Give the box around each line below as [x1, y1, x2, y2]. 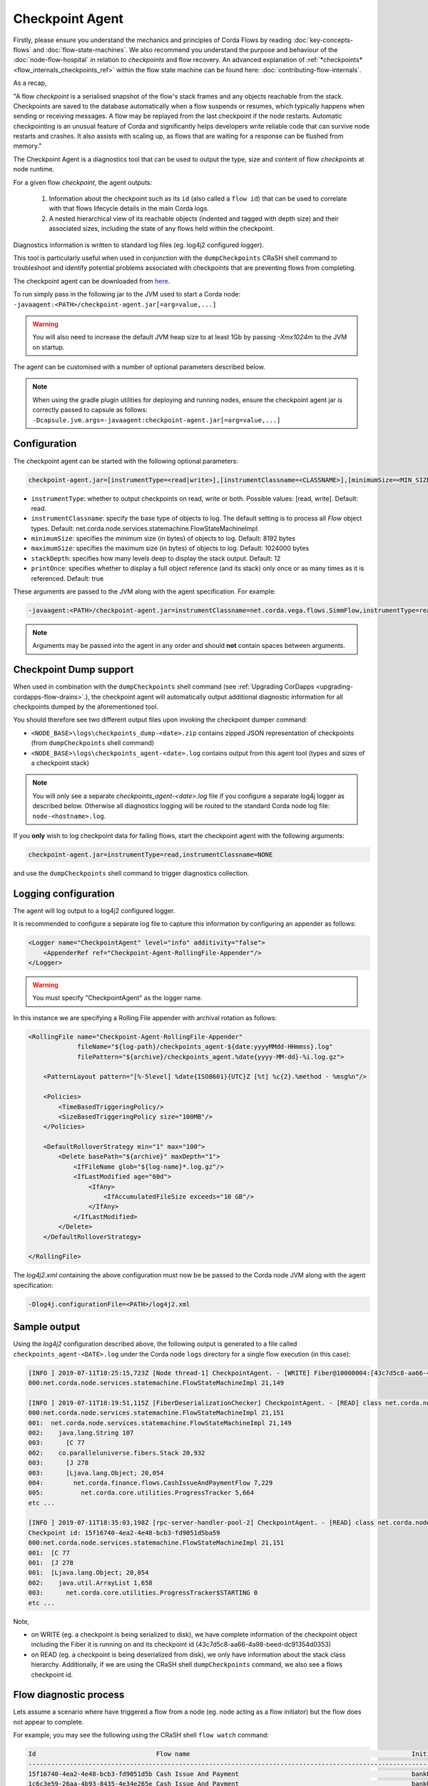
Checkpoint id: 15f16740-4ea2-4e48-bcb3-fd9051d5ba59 [28, 1529, 220, 1537]
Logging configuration [13, 887, 115, 899]
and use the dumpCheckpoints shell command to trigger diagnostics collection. [13, 869, 250, 877]
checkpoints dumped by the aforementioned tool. [13, 702, 158, 711]
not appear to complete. [13, 1717, 84, 1726]
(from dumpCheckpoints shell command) [31, 739, 155, 747]
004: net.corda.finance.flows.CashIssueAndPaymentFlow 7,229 [28, 1479, 273, 1487]
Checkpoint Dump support [13, 664, 134, 676]
